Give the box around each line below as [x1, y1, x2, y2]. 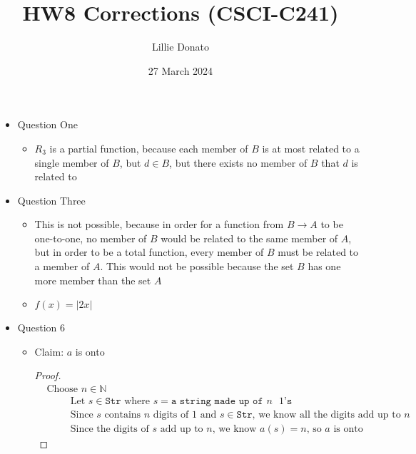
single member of [34, 155, 109, 170]
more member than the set [34, 272, 151, 287]
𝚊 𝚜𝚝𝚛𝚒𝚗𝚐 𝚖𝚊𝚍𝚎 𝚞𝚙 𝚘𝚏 [171, 396, 263, 407]
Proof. [34, 368, 61, 383]
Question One [17, 117, 78, 132]
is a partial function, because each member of [49, 140, 248, 155]
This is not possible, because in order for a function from [34, 217, 284, 232]
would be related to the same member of [161, 230, 338, 245]
